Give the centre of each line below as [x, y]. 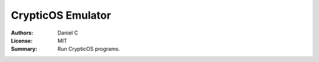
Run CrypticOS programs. [89, 49]
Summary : [24, 49]
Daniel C [68, 33]
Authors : [22, 33]
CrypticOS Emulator [61, 15]
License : [22, 40]
